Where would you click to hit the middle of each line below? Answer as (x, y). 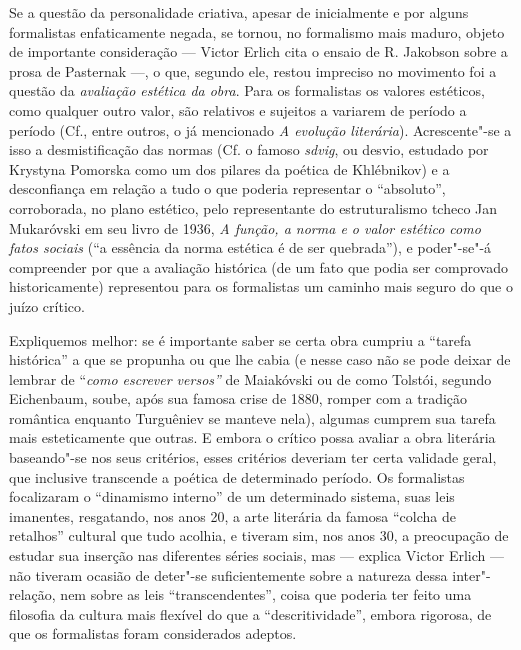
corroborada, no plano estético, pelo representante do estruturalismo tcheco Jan (253, 207)
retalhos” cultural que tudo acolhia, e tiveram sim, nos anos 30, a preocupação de (259, 535)
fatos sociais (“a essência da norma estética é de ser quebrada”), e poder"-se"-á (250, 247)
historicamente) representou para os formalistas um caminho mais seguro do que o (261, 286)
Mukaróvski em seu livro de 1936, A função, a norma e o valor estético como (245, 227)
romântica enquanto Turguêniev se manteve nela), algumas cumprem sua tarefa (252, 417)
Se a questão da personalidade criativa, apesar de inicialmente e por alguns (239, 12)
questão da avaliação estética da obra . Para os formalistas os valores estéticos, (247, 90)
